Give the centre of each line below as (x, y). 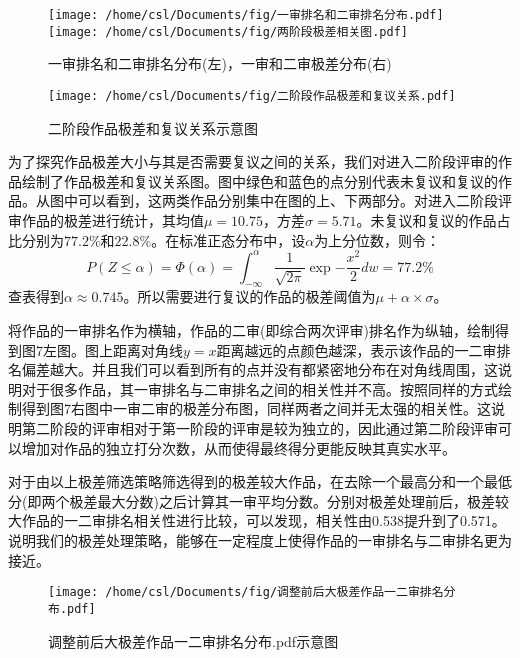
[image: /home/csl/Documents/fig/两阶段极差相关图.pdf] (228, 31)
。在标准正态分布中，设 (228, 239)
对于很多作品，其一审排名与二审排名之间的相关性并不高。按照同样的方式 (259, 388)
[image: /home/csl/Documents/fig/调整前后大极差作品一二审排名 (246, 592)
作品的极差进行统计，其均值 (112, 219)
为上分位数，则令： (377, 239)
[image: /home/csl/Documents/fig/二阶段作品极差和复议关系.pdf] (252, 95)
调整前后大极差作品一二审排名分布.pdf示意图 (193, 640)
